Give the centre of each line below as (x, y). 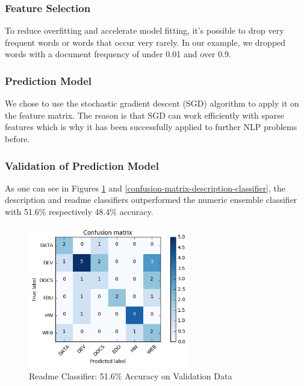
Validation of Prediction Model (82, 165)
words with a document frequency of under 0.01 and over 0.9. (118, 54)
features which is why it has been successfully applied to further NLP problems (151, 127)
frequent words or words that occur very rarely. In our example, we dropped (145, 42)
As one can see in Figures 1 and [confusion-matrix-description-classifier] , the (145, 188)
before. (17, 139)
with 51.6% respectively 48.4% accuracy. (79, 211)
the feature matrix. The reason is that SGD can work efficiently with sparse (144, 115)
